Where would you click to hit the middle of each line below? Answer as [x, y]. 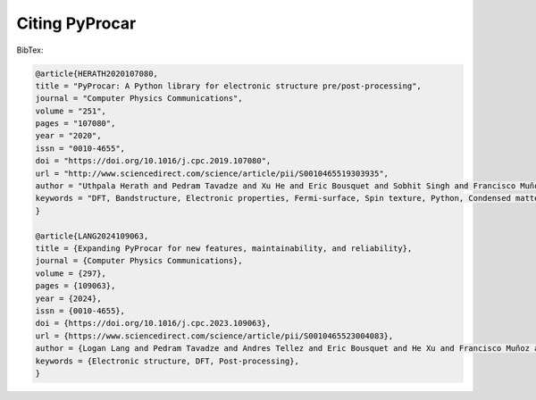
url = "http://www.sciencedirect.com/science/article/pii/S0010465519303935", [212, 173]
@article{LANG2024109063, [92, 236]
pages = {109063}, [75, 286]
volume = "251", [71, 111]
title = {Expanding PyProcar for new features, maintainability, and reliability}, [224, 249]
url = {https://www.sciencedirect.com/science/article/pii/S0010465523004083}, [214, 336]
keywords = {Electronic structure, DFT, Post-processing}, [167, 361]
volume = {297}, [71, 273]
